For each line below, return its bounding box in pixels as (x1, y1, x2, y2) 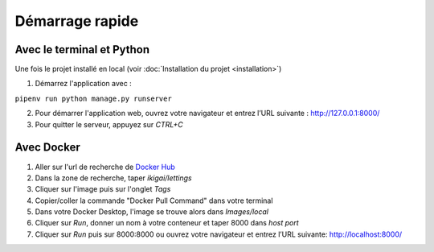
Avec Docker (14, 141, 80, 155)
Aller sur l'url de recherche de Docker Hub (35, 162, 176, 171)
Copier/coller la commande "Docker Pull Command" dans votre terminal (35, 196, 273, 205)
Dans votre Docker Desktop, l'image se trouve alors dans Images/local (35, 207, 269, 217)
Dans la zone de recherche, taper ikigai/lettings (35, 173, 192, 183)
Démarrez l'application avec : (35, 79, 132, 89)
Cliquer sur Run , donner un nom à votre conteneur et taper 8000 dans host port (35, 218, 299, 228)
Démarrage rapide (14, 12, 139, 30)
